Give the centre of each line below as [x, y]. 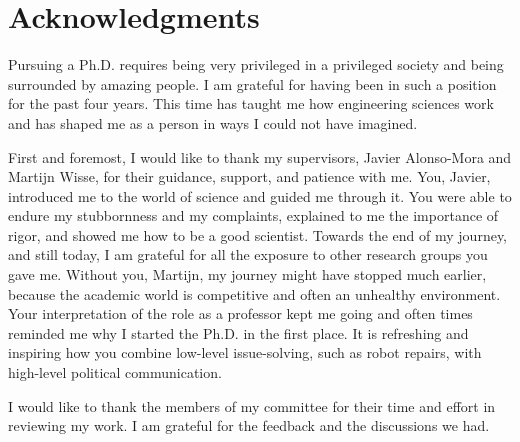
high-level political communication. [115, 372]
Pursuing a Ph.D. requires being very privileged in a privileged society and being [256, 64]
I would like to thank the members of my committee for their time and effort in [252, 405]
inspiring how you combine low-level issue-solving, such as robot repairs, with [245, 352]
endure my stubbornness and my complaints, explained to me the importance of [253, 215]
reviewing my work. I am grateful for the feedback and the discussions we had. [249, 425]
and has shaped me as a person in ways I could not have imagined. [213, 122]
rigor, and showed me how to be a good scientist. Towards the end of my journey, [257, 234]
